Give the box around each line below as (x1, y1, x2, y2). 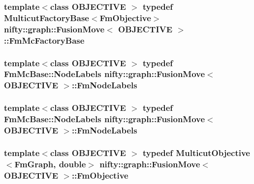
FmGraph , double (14, 158, 86, 170)
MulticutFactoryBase (4, 11, 89, 24)
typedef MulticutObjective (142, 146, 250, 158)
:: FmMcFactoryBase (4, 34, 85, 46)
